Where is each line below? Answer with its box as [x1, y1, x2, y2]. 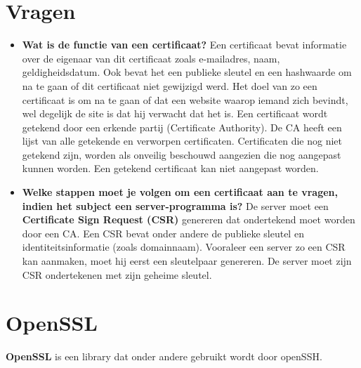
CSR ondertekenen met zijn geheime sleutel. [22, 267, 212, 282]
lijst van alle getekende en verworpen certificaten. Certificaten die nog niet [22, 133, 343, 148]
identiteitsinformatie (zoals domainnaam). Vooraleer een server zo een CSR [22, 239, 346, 254]
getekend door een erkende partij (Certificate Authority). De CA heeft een [22, 119, 342, 134]
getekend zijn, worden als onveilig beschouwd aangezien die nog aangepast [22, 147, 341, 162]
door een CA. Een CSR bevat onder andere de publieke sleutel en [22, 225, 304, 240]
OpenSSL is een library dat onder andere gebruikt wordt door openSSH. [6, 349, 322, 364]
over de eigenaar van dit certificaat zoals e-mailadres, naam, [22, 51, 280, 65]
